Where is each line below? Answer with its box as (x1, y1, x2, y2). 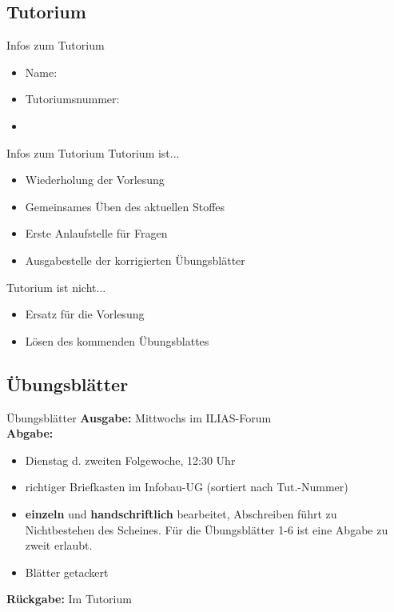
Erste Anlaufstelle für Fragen (25, 225, 168, 242)
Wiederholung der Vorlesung (25, 171, 165, 188)
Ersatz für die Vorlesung (25, 306, 145, 322)
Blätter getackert (25, 563, 109, 580)
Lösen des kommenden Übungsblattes (25, 332, 209, 349)
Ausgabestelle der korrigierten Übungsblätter (25, 251, 245, 268)
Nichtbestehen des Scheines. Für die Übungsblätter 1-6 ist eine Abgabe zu (25, 521, 388, 538)
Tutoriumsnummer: (25, 90, 120, 107)
